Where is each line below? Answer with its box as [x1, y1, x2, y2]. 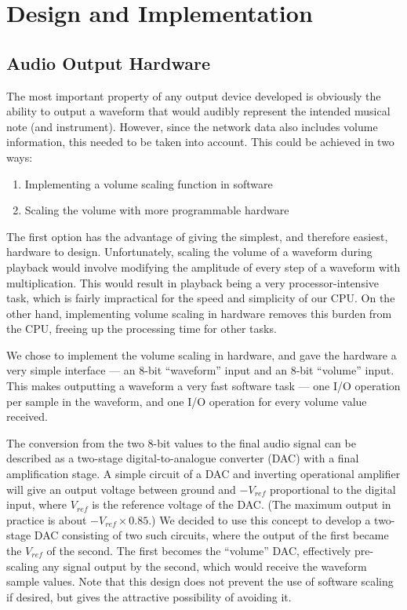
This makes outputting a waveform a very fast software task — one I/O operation [6, 378, 401, 394]
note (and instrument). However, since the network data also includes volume [6, 118, 378, 134]
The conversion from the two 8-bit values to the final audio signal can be [6, 434, 356, 451]
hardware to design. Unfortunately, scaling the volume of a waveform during [6, 243, 372, 260]
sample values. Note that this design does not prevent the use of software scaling [6, 573, 394, 590]
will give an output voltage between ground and [6, 480, 236, 497]
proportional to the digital [269, 480, 396, 497]
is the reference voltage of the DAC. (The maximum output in [92, 496, 391, 513]
